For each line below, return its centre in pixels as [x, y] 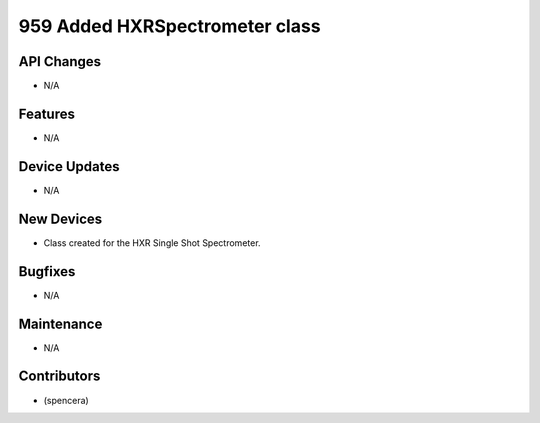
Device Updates [69, 166]
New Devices [60, 218]
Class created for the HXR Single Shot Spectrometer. [152, 242]
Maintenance [60, 323]
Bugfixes [47, 271]
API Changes [60, 61]
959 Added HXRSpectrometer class [169, 26]
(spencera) [66, 400]
